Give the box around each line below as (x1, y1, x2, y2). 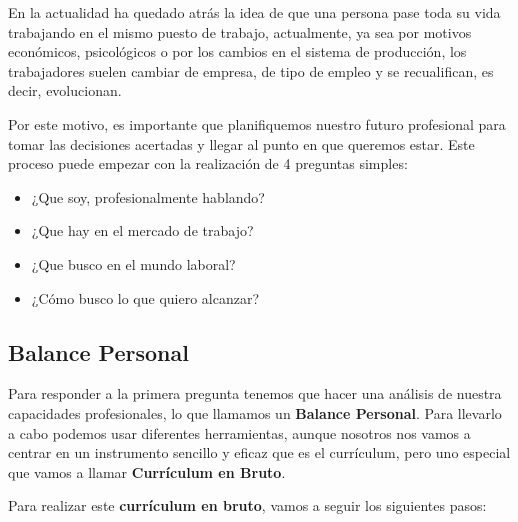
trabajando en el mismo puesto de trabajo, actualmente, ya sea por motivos (8, 21, 472, 42)
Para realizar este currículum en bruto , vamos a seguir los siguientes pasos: (8, 495, 487, 516)
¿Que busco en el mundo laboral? (31, 253, 236, 274)
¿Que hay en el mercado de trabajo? (31, 220, 254, 241)
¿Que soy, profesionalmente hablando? (31, 186, 265, 207)
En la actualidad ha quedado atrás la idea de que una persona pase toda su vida (8, 2, 501, 22)
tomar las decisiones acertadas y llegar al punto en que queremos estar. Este (8, 133, 475, 154)
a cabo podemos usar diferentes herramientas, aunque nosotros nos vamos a (8, 422, 471, 443)
